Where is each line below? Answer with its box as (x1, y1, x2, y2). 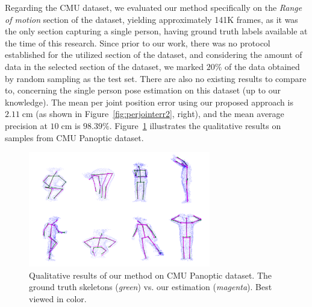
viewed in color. (29, 292, 87, 305)
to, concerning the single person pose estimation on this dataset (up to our (5, 84, 281, 97)
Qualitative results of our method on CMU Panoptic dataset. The (29, 268, 272, 281)
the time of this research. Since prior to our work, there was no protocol (5, 36, 270, 49)
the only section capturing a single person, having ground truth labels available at (5, 25, 308, 37)
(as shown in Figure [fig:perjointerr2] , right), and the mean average (36, 107, 284, 120)
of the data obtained (224, 60, 300, 72)
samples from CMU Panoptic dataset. (5, 131, 144, 144)
